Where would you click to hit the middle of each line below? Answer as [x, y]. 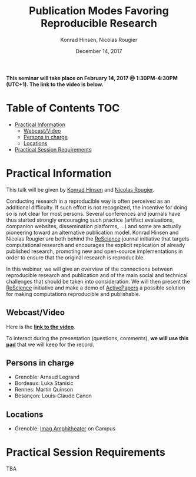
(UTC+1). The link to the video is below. [55, 84]
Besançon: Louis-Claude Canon [53, 396]
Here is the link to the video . [41, 327]
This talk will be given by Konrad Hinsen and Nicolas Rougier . [80, 189]
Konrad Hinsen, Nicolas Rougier [99, 40]
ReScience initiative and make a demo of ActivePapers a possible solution [96, 288]
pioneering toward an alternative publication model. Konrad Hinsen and [92, 232]
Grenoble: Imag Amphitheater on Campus [65, 429]
